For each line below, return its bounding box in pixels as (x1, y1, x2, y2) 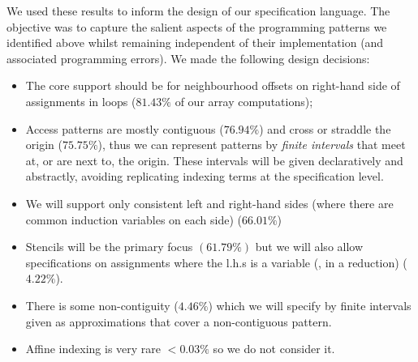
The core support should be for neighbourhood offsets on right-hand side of (25, 77, 400, 94)
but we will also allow (255, 238, 364, 255)
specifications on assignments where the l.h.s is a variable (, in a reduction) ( (25, 253, 407, 270)
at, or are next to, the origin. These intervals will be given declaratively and (25, 151, 403, 168)
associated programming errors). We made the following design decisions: (6, 49, 370, 66)
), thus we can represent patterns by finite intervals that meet (97, 136, 406, 153)
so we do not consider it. (213, 340, 335, 357)
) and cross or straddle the (259, 120, 391, 137)
